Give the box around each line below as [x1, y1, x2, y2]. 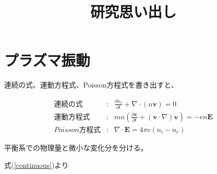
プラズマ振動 [4, 50, 90, 71]
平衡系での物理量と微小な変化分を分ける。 [4, 142, 148, 153]
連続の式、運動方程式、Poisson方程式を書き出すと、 [4, 79, 179, 90]
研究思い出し [90, 1, 176, 22]
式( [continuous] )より [4, 159, 69, 170]
